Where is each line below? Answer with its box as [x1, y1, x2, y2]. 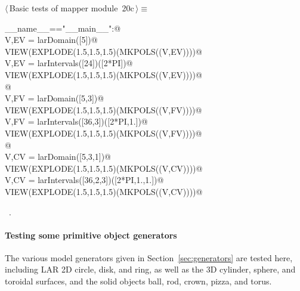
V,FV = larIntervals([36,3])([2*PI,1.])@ [5, 115, 148, 128]
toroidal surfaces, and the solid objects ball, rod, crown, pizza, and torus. [5, 275, 272, 287]
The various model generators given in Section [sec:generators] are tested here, [5, 251, 293, 264]
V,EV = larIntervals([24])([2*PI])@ [5, 57, 133, 69]
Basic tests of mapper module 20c [9, 2, 134, 14]
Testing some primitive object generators [5, 228, 177, 241]
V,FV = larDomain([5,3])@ [5, 92, 104, 104]
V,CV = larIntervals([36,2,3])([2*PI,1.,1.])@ [5, 174, 164, 186]
